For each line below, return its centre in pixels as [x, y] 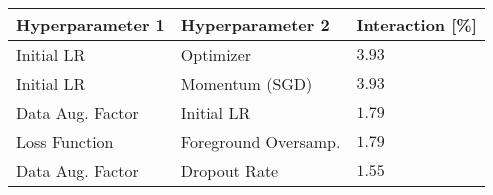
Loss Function [65, 141]
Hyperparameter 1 [90, 24]
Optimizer [216, 54]
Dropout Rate [229, 170]
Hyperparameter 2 [255, 24]
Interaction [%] [416, 24]
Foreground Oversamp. [260, 141]
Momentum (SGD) [246, 83]
